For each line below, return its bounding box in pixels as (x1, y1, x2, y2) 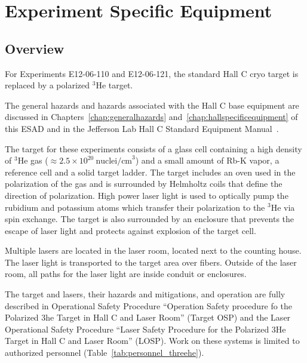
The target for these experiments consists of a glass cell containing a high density (5, 142, 302, 155)
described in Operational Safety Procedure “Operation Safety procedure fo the (5, 299, 292, 312)
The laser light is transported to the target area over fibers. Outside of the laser (5, 256, 297, 268)
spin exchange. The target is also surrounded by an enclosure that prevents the (5, 213, 294, 225)
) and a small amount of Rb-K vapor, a (135, 154, 280, 167)
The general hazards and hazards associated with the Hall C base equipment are (5, 99, 299, 111)
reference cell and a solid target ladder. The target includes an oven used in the (5, 165, 296, 178)
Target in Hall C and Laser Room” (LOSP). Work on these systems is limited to (5, 334, 300, 347)
